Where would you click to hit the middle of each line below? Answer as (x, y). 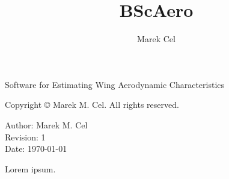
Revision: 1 (25, 137)
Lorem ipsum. (30, 168)
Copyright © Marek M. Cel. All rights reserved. (92, 105)
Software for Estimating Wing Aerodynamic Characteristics (115, 84)
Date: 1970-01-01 (36, 149)
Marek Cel (156, 39)
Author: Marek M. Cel (46, 124)
